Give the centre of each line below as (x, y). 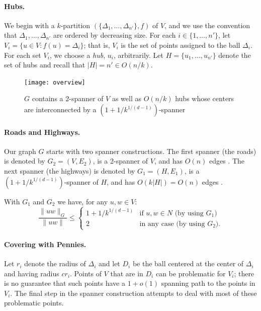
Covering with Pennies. (45, 244)
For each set (23, 55)
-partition (75, 25)
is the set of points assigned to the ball (181, 45)
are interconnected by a (60, 109)
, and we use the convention (207, 25)
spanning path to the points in (208, 283)
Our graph (20, 151)
